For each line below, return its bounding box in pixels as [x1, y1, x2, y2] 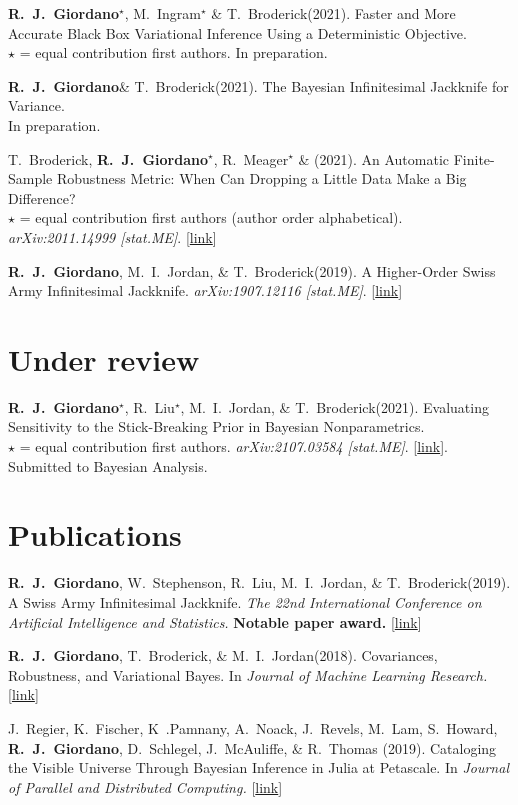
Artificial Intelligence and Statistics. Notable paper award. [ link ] [8, 611, 422, 632]
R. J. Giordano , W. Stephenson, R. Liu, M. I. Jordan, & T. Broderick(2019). [8, 572, 511, 593]
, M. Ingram [124, 3, 201, 23]
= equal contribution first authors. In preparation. [19, 42, 328, 63]
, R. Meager [213, 148, 289, 169]
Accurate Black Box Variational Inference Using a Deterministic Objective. [8, 22, 467, 43]
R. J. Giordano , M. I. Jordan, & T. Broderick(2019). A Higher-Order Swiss [8, 260, 496, 281]
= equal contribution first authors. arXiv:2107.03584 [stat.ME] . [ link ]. [19, 436, 448, 457]
